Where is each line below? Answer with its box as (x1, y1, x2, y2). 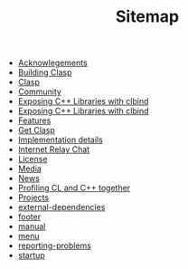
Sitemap (115, 6, 180, 27)
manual (17, 221, 46, 232)
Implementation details (17, 134, 104, 146)
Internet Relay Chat (17, 144, 90, 155)
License (17, 154, 48, 165)
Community (17, 86, 61, 97)
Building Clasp (17, 67, 72, 78)
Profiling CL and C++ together (17, 183, 131, 194)
